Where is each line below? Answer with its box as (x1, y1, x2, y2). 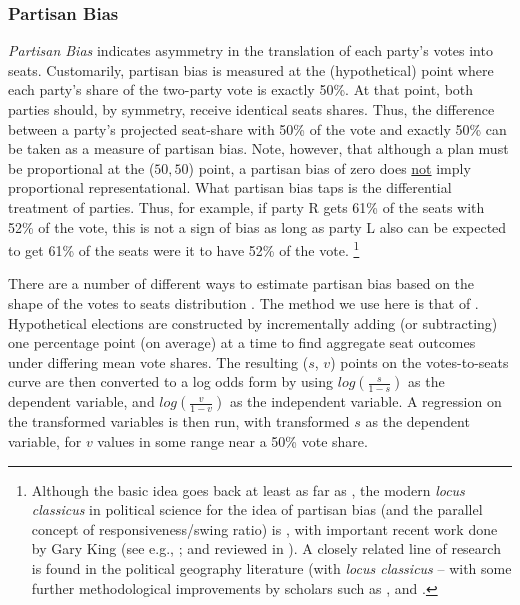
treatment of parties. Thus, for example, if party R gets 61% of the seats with (8, 196, 485, 217)
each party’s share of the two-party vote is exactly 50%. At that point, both (8, 79, 474, 100)
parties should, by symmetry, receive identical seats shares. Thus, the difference (8, 99, 495, 119)
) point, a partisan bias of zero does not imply (188, 157, 471, 178)
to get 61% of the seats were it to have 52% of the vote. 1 (8, 237, 360, 260)
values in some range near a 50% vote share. (97, 430, 368, 451)
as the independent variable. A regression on (229, 391, 502, 412)
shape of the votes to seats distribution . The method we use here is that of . (8, 293, 479, 313)
